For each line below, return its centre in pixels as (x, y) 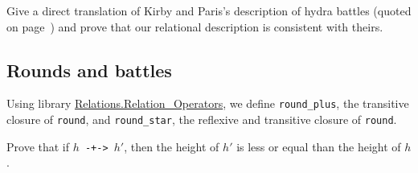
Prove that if (38, 146)
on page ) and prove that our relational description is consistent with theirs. (195, 26)
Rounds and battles (89, 70)
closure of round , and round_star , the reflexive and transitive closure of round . (202, 119)
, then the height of (172, 146)
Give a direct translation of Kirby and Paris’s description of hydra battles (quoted (209, 10)
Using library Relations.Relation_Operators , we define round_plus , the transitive (208, 103)
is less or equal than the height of (319, 146)
